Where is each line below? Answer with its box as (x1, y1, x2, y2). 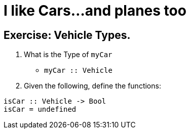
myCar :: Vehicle (44, 66, 112, 75)
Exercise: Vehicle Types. (4, 28, 131, 41)
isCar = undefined (4, 105, 77, 114)
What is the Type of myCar (24, 50, 112, 59)
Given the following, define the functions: (24, 81, 161, 91)
